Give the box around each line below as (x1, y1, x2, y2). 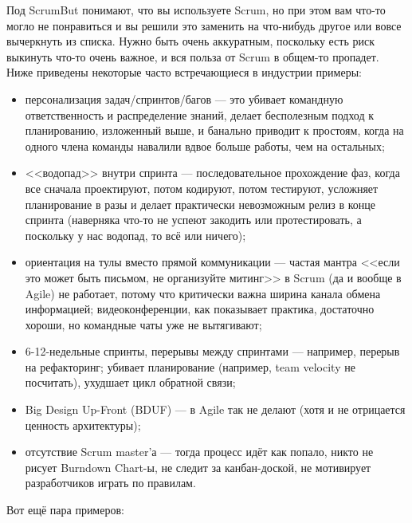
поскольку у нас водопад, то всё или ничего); (25, 226, 246, 243)
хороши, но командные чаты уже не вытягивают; (25, 316, 262, 332)
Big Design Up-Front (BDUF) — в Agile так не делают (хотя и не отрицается (25, 401, 406, 418)
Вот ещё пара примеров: (6, 501, 124, 518)
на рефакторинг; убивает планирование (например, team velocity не (25, 358, 355, 375)
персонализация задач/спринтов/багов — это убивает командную (25, 90, 343, 107)
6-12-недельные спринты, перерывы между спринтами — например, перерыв (25, 343, 400, 360)
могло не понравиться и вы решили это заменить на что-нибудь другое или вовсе (6, 17, 402, 33)
